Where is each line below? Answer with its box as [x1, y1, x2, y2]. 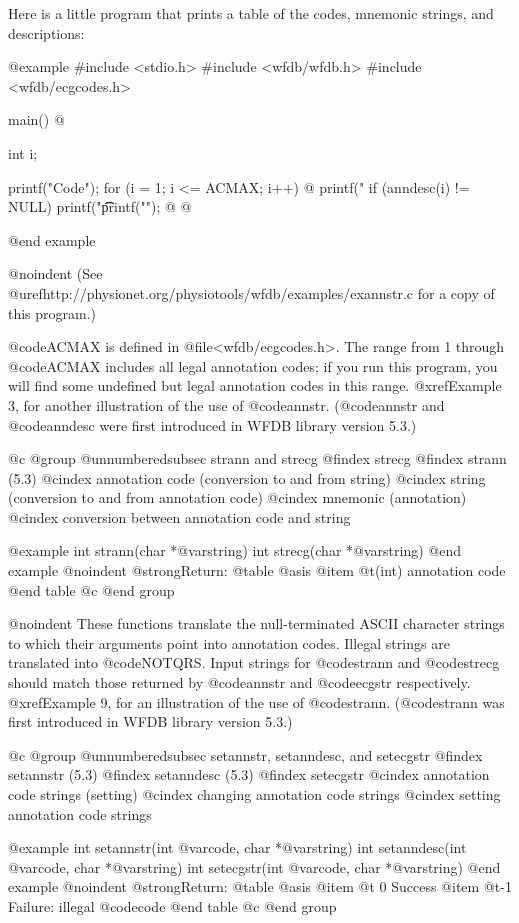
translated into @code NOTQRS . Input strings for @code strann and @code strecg [8, 652, 500, 673]
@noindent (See [8, 263, 103, 284]
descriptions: [8, 22, 85, 43]
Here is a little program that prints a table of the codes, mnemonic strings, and [8, 3, 494, 23]
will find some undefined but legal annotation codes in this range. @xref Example [8, 375, 502, 396]
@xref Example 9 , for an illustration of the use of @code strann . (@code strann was [8, 691, 505, 712]
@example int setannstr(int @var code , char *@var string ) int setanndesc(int [8, 837, 467, 858]
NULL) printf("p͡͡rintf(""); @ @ [8, 196, 192, 217]
